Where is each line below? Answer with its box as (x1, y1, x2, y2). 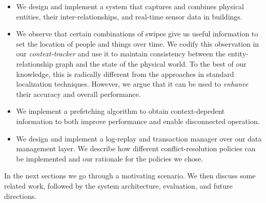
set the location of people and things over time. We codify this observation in (16, 38, 259, 49)
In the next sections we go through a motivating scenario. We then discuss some (4, 170, 256, 181)
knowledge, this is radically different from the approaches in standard (16, 68, 234, 79)
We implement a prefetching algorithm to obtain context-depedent (16, 106, 225, 116)
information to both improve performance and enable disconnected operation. (16, 115, 260, 126)
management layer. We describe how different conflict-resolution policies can (16, 143, 256, 154)
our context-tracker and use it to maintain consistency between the (16, 48, 226, 59)
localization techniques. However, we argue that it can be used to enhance (16, 78, 249, 89)
